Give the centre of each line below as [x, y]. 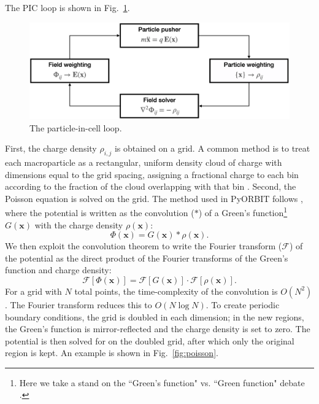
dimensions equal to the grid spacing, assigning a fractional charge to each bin [152, 174]
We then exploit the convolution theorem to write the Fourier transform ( [144, 246]
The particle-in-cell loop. [76, 127]
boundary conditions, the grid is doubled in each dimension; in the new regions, [155, 317]
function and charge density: [58, 270]
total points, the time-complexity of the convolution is [176, 291]
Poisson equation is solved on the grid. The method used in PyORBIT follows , [154, 198]
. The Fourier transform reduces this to [79, 304]
